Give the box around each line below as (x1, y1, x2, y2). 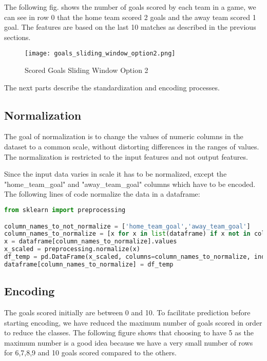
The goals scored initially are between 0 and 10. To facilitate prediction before (4, 307, 251, 317)
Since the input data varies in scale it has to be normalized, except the (4, 168, 227, 179)
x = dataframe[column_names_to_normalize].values (4, 238, 177, 245)
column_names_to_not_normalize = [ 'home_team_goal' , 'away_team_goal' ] (4, 222, 251, 230)
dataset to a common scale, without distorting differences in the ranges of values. (4, 141, 259, 152)
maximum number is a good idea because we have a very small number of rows (4, 337, 253, 348)
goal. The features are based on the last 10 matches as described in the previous (4, 22, 256, 32)
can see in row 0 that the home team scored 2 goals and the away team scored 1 (4, 11, 256, 22)
